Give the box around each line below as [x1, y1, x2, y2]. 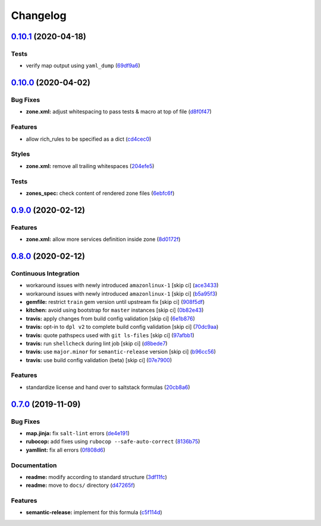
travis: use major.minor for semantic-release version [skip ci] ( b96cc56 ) [26, 348, 216, 356]
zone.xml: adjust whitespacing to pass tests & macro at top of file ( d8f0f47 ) [26, 108, 212, 115]
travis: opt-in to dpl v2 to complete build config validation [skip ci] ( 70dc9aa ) [26, 324, 219, 331]
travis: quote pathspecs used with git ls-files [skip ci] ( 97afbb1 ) [26, 331, 194, 338]
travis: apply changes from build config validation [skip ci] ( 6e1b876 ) [26, 315, 196, 322]
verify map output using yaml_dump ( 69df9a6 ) [26, 62, 141, 69]
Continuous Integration [11, 269, 80, 277]
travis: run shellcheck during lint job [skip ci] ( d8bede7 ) [26, 340, 168, 347]
